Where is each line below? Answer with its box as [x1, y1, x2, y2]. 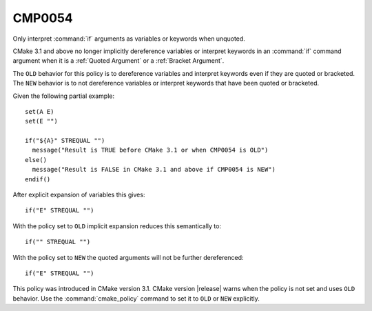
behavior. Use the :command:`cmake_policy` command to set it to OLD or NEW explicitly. [12, 294, 260, 303]
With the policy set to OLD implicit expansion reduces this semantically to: [12, 221, 222, 230]
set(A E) [25, 108, 54, 115]
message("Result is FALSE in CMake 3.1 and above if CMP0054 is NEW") [32, 165, 276, 174]
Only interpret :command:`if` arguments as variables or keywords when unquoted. [12, 34, 246, 43]
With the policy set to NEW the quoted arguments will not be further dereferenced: [12, 253, 244, 261]
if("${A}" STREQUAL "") [25, 137, 105, 145]
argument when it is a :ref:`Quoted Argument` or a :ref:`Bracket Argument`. [12, 57, 225, 65]
